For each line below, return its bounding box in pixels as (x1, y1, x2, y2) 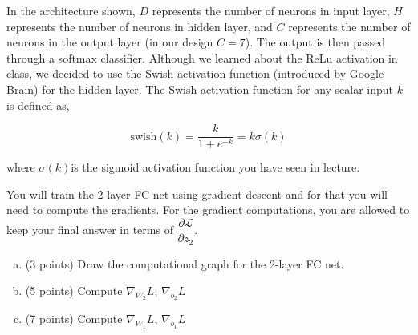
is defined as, (6, 96, 70, 113)
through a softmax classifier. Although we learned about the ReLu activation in (6, 49, 398, 66)
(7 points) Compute (25, 310, 123, 327)
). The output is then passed (245, 34, 386, 50)
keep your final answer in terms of (6, 221, 173, 238)
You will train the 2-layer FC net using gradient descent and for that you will (6, 185, 388, 202)
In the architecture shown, (6, 2, 136, 18)
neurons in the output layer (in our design (6, 34, 213, 50)
